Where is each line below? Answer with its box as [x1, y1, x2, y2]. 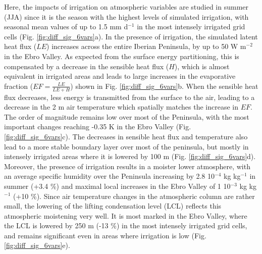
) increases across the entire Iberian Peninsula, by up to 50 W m [46, 41, 246, 52]
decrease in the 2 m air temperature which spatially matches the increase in [4, 101, 239, 112]
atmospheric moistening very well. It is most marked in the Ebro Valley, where [4, 210, 247, 221]
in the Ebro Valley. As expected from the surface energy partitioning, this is [4, 50, 239, 61]
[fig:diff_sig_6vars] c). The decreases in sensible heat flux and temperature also [4, 131, 248, 141]
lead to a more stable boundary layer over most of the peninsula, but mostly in [4, 141, 249, 151]
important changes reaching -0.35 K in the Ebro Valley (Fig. [4, 121, 191, 132]
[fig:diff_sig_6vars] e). [4, 240, 70, 250]
